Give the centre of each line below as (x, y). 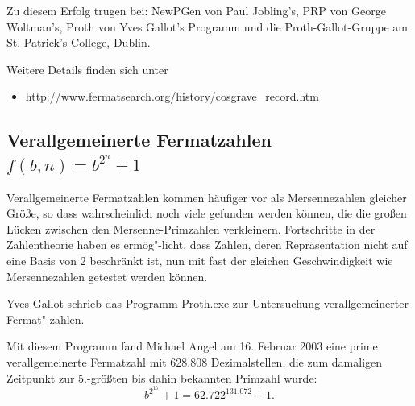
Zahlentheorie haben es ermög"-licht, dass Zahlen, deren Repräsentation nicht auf (207, 244)
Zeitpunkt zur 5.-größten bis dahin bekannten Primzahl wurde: (162, 377)
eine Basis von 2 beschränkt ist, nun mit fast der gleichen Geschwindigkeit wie (200, 260)
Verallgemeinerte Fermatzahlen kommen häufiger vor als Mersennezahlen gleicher (207, 197)
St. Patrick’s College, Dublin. (79, 42)
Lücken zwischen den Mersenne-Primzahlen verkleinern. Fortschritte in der (191, 228)
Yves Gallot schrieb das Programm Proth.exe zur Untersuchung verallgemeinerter (207, 303)
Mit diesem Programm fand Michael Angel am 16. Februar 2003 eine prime (192, 346)
